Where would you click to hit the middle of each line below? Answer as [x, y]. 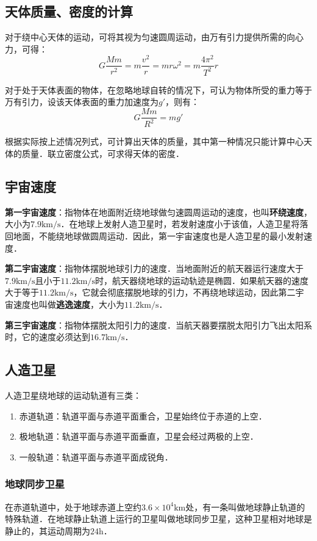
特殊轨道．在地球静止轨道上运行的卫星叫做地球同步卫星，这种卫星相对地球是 [158, 519]
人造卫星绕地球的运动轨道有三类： [73, 395]
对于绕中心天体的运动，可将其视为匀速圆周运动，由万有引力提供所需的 [146, 37]
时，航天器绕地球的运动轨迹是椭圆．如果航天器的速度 [202, 280]
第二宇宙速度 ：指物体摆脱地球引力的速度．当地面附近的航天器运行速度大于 [154, 268]
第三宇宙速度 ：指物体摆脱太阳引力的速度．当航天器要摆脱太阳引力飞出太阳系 [158, 325]
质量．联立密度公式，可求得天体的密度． [103, 154]
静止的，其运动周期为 [48, 530]
